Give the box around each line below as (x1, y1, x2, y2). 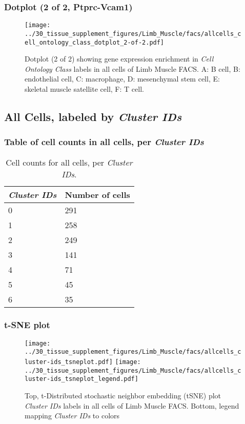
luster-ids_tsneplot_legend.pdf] (25, 375, 138, 383)
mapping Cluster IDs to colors (25, 410, 120, 421)
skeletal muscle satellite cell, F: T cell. (25, 83, 144, 94)
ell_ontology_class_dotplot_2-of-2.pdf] (25, 38, 165, 46)
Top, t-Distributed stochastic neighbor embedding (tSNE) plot (25, 390, 221, 401)
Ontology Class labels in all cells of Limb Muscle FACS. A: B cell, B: (25, 63, 240, 74)
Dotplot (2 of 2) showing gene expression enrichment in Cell (25, 53, 214, 64)
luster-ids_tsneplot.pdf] (25, 358, 113, 366)
